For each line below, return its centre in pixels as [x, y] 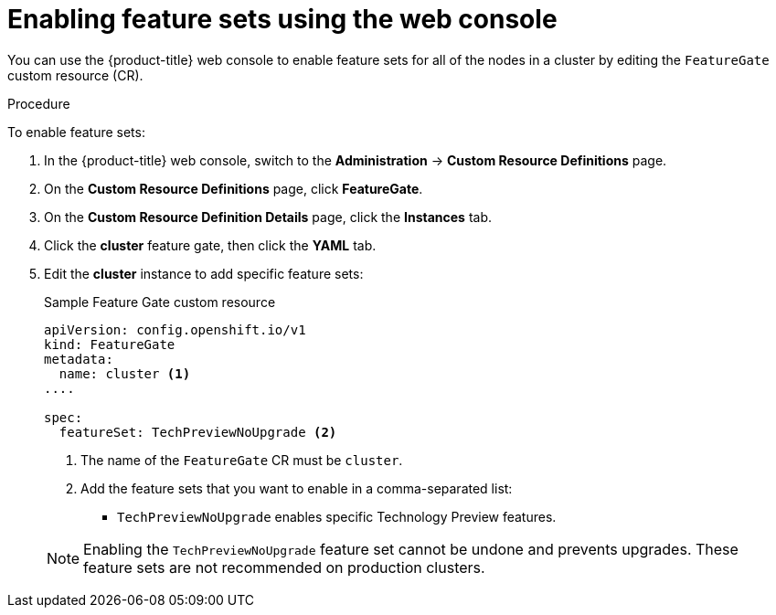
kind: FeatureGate [110, 344]
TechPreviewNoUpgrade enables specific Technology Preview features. [337, 516]
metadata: [79, 359]
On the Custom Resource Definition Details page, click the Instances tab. [268, 217]
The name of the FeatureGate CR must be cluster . [242, 460]
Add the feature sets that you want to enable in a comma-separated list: [297, 488]
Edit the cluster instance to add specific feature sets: [204, 273]
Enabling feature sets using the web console [282, 19]
